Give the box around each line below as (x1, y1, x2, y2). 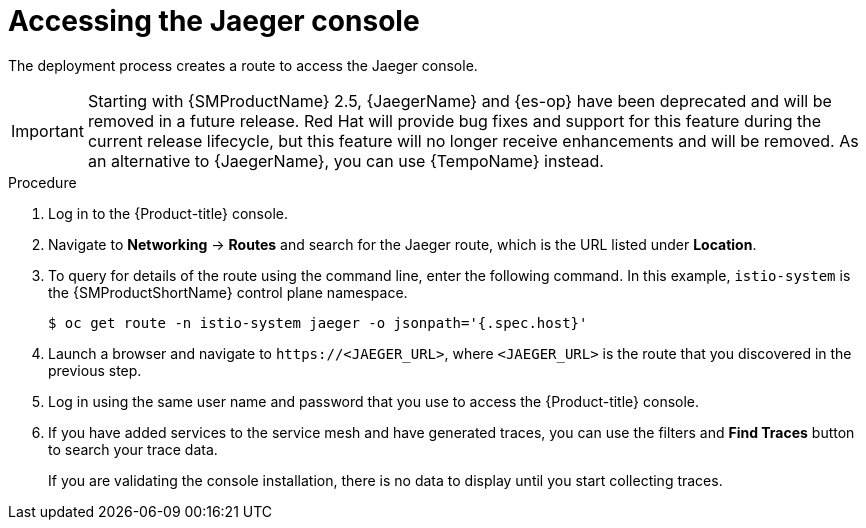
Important (11, 120, 84, 141)
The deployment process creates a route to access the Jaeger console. (8, 56, 478, 74)
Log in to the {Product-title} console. (48, 204, 288, 222)
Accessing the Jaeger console (8, 4, 420, 38)
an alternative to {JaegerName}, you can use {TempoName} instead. (87, 150, 604, 171)
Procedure (8, 173, 77, 191)
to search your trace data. (48, 440, 218, 458)
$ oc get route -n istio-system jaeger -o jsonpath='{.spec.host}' (48, 314, 588, 331)
